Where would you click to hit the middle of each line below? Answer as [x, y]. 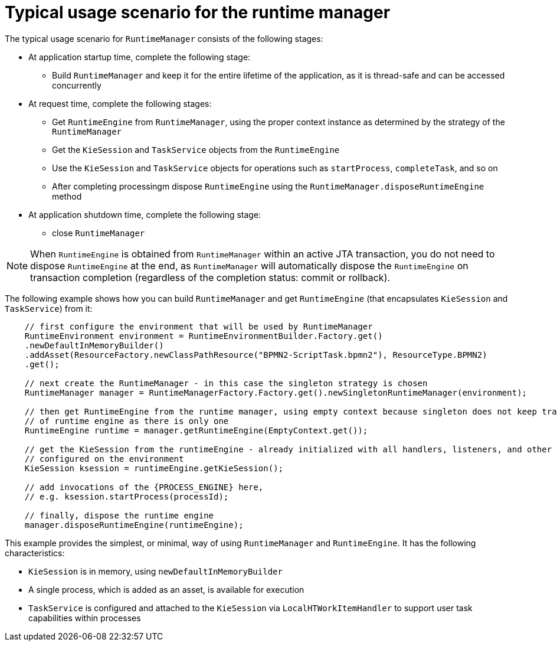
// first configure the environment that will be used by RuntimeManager [199, 326]
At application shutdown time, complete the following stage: [145, 214]
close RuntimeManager [99, 233]
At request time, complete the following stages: [120, 103]
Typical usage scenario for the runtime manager [198, 12]
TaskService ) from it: [49, 308]
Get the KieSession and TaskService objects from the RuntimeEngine [196, 149]
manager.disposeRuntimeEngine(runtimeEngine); [134, 525]
